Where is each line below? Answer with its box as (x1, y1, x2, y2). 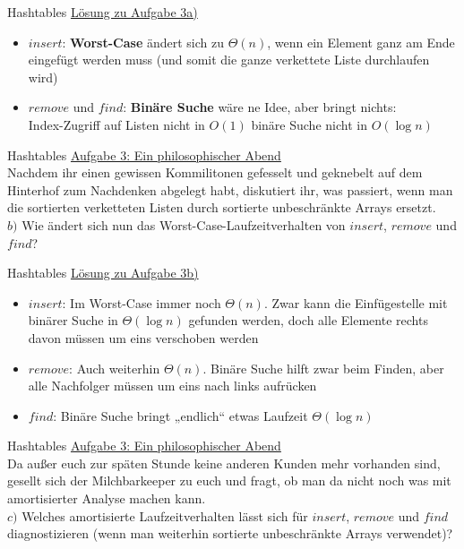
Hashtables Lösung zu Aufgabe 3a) (7, 3, 198, 21)
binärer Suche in (28, 311, 118, 330)
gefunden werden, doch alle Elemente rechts (188, 311, 428, 330)
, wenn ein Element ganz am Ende (267, 32, 455, 51)
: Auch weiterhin (69, 358, 160, 377)
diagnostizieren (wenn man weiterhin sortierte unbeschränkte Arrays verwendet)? (7, 524, 453, 543)
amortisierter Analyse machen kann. (7, 489, 206, 508)
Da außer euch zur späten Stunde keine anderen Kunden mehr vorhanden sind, (7, 453, 441, 472)
